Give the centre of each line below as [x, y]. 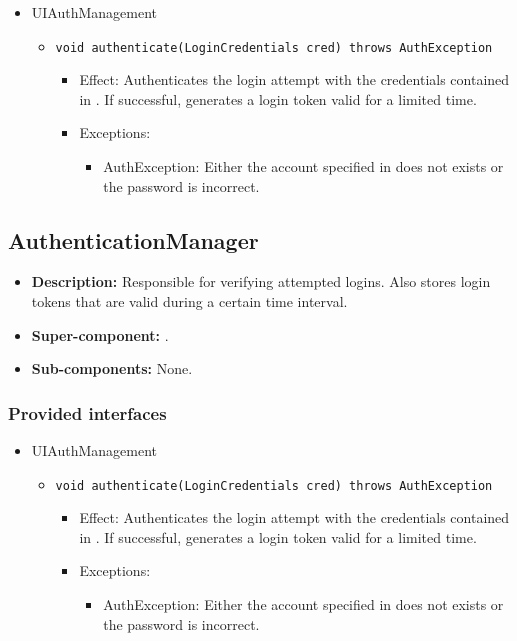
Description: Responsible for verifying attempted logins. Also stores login [261, 281]
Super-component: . [100, 334]
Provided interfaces [87, 412]
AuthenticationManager [133, 239]
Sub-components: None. [112, 368]
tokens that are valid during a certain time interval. [189, 301]
